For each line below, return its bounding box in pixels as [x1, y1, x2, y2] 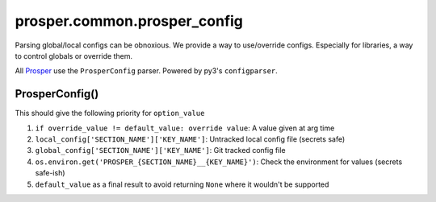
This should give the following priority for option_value [15, 109, 205, 118]
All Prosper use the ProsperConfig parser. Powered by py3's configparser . [15, 66, 278, 76]
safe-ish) [35, 168, 65, 178]
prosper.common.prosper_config [15, 12, 244, 30]
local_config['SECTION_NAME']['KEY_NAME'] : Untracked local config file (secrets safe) [35, 134, 346, 144]
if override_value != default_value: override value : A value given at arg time [35, 123, 335, 133]
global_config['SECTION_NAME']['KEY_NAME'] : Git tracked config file [35, 146, 286, 155]
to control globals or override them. [15, 51, 133, 60]
